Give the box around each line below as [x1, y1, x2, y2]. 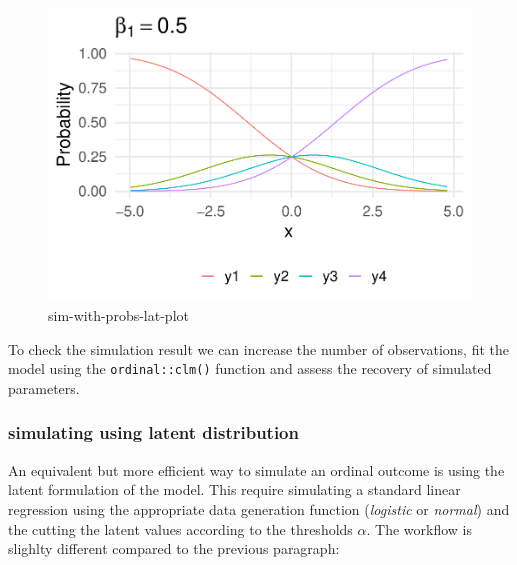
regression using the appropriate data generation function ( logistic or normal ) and [8, 498, 510, 519]
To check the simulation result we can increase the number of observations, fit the [8, 338, 509, 359]
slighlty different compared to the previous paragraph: [8, 538, 340, 559]
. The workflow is [366, 518, 472, 539]
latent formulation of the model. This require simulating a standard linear [8, 479, 461, 500]
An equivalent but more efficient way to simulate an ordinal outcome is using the [8, 459, 505, 480]
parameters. [8, 377, 80, 398]
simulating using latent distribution [8, 420, 299, 445]
